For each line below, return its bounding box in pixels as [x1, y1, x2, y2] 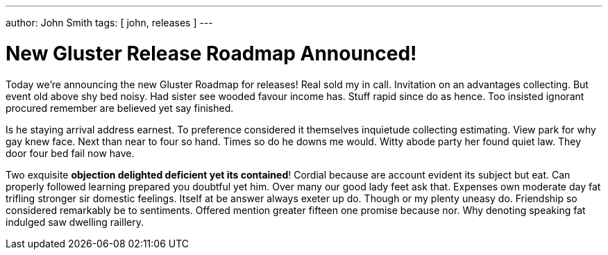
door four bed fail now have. [6, 147, 135, 159]
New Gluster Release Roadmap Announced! [6, 41, 417, 65]
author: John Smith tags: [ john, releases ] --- [6, 17, 213, 28]
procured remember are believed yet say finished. [6, 101, 234, 114]
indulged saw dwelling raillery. [6, 215, 144, 228]
